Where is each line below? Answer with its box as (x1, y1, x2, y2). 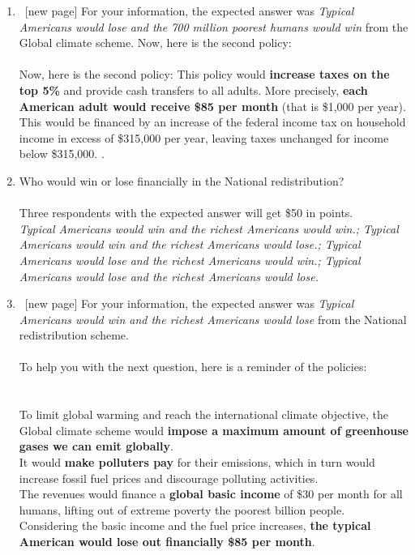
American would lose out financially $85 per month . (19, 533, 315, 549)
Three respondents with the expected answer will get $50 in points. (19, 204, 353, 221)
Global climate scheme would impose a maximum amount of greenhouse (19, 421, 409, 438)
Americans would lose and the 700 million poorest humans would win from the (19, 18, 409, 35)
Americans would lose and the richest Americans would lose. (19, 267, 319, 284)
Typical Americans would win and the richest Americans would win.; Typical (19, 220, 399, 237)
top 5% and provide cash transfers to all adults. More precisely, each (19, 81, 368, 98)
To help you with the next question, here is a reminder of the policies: (19, 358, 367, 375)
